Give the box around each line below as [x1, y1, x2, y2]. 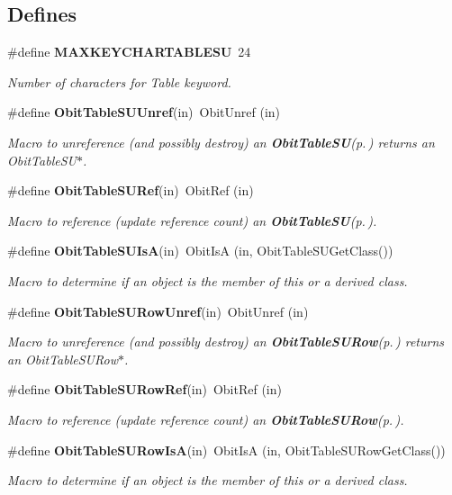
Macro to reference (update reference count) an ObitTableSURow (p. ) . [7, 409, 404, 428]
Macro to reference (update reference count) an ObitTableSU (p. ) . [7, 211, 377, 229]
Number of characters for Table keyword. [7, 72, 231, 91]
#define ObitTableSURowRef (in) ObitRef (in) [7, 380, 282, 399]
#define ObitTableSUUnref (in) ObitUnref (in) [7, 103, 281, 121]
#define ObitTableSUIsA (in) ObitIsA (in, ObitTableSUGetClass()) [7, 241, 393, 260]
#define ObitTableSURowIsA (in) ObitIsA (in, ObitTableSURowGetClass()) [7, 440, 446, 459]
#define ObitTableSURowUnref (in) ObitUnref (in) [7, 301, 309, 320]
